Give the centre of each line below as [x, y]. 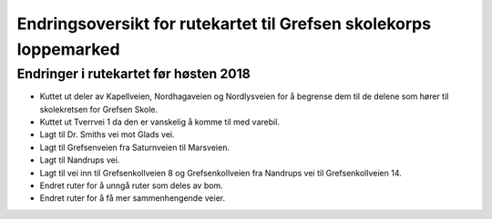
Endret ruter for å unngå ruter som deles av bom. [131, 185]
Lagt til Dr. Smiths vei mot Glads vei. [107, 134]
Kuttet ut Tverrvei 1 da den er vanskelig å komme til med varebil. [159, 122]
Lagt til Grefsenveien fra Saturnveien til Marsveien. [134, 147]
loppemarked [68, 49]
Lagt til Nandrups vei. [80, 160]
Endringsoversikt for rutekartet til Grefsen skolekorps [224, 24]
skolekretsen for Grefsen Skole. [99, 109]
